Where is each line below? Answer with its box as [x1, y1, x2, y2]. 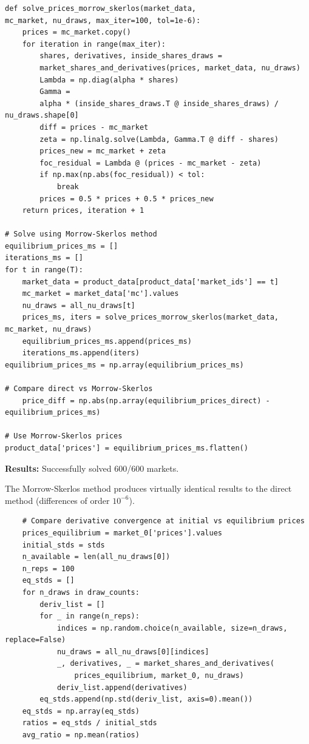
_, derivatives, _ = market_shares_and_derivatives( [56, 659, 274, 668]
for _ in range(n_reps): [39, 612, 140, 621]
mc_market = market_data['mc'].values [22, 289, 179, 298]
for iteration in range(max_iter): [22, 39, 166, 49]
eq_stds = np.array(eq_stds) [22, 706, 140, 716]
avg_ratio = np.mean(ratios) [22, 731, 140, 740]
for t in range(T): [5, 266, 83, 275]
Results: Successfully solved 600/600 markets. [5, 461, 179, 474]
